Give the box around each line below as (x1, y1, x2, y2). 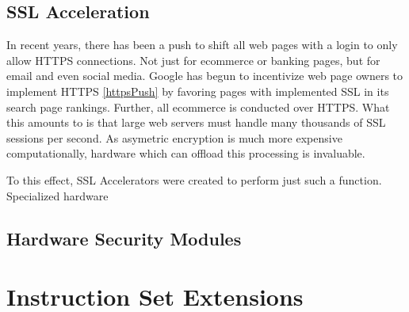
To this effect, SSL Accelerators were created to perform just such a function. (6, 171, 382, 188)
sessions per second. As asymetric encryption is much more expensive (6, 129, 342, 146)
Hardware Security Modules (6, 226, 242, 250)
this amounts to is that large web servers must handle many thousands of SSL (6, 114, 386, 131)
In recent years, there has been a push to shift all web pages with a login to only (6, 36, 398, 53)
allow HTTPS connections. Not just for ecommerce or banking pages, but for (6, 51, 380, 68)
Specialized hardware (6, 187, 109, 204)
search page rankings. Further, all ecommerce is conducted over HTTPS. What (6, 98, 390, 115)
